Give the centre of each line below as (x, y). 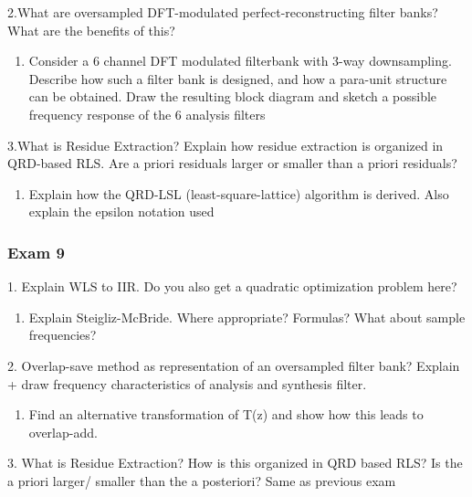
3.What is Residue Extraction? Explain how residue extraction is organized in (226, 145)
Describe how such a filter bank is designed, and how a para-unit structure (238, 78)
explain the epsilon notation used (121, 211)
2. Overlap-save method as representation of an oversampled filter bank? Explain (234, 365)
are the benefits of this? (109, 30)
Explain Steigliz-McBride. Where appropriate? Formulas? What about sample (247, 317)
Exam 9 (36, 252)
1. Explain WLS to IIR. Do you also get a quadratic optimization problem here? (232, 286)
